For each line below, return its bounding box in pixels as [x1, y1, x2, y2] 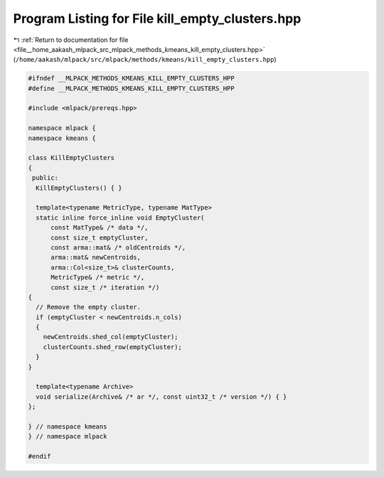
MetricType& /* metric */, [50, 274, 145, 282]
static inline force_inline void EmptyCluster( [36, 213, 205, 222]
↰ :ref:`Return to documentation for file [13, 36, 129, 44]
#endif [28, 452, 51, 461]
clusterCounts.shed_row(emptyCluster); [43, 343, 183, 351]
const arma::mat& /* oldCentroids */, [50, 243, 186, 252]
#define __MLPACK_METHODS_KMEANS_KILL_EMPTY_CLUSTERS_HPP [28, 84, 235, 92]
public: [32, 174, 59, 182]
